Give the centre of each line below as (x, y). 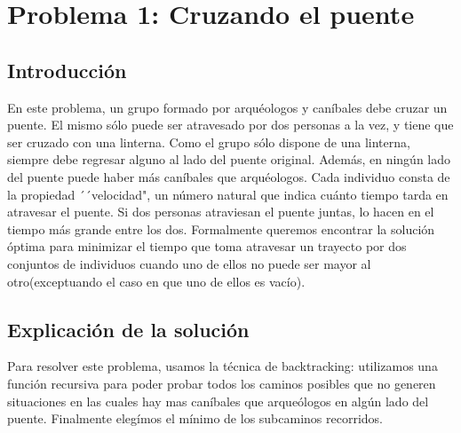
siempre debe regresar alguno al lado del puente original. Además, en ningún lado (229, 159)
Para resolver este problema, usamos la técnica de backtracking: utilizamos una (223, 366)
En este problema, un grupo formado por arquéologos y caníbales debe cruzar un (227, 107)
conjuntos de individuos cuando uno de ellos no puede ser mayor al (189, 263)
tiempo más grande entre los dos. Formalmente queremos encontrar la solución (221, 228)
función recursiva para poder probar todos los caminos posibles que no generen (222, 383)
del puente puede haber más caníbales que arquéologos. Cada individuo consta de (229, 176)
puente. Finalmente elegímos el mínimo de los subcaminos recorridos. (195, 418)
